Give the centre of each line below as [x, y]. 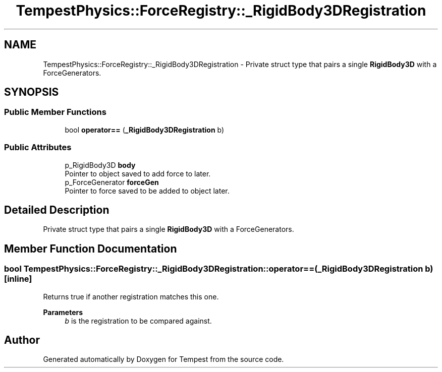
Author [22, 340]
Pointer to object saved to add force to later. [138, 173]
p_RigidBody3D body [100, 165]
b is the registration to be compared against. [138, 321]
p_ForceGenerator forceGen [112, 182]
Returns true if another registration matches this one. [131, 296]
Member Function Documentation [91, 249]
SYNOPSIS [32, 92]
